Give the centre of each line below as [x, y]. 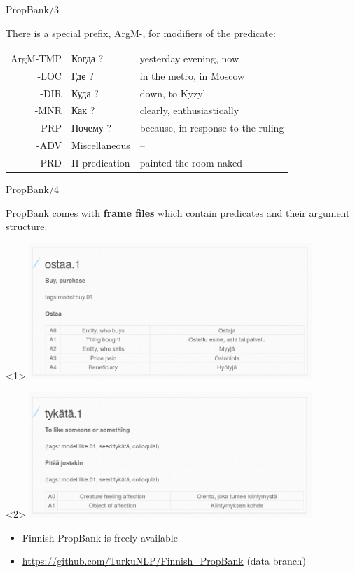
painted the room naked [191, 162]
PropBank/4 [32, 189]
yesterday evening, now [189, 58]
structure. [27, 226]
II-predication [100, 162]
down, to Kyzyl [173, 93]
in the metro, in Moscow [192, 75]
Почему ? [91, 128]
